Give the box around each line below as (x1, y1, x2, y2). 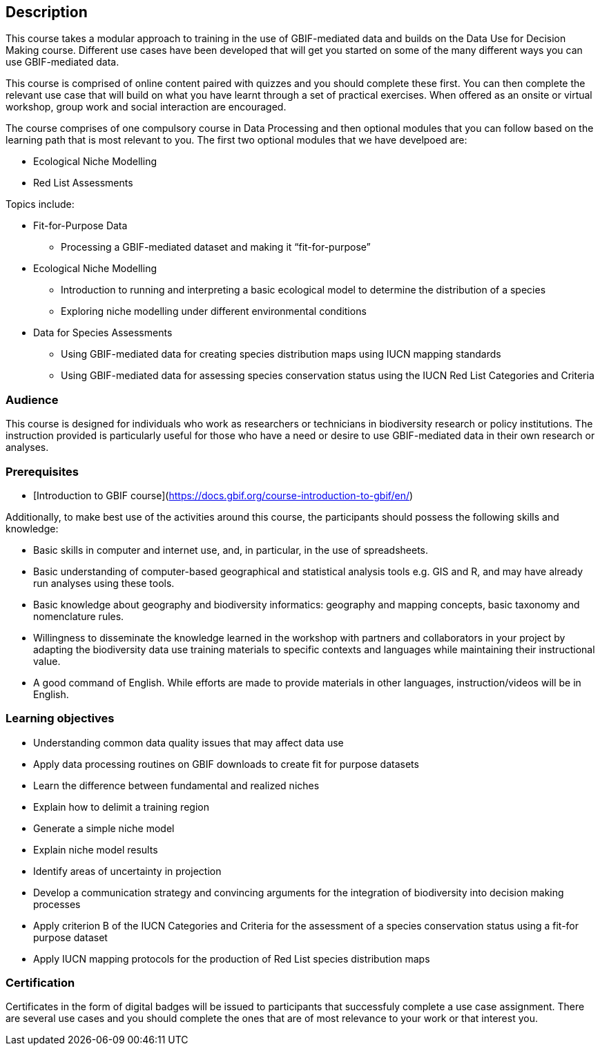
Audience (6, 392, 59, 407)
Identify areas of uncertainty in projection (33, 865, 222, 877)
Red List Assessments (33, 177, 133, 189)
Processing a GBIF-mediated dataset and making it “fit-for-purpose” (61, 241, 371, 253)
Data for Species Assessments (33, 327, 173, 339)
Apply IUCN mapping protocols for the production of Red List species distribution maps (33, 952, 430, 965)
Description (6, 3, 88, 21)
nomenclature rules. (33, 610, 124, 622)
